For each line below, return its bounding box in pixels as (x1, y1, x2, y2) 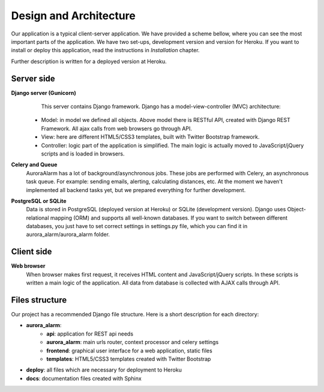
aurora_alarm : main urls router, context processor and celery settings (46, 339, 219, 346)
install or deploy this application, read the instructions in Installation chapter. (11, 47, 200, 54)
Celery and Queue (11, 161, 58, 168)
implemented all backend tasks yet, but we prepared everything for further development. (26, 186, 246, 193)
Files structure (11, 295, 67, 305)
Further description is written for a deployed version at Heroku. (11, 58, 167, 65)
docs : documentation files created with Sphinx (26, 375, 142, 382)
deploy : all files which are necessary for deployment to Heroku (26, 366, 182, 373)
